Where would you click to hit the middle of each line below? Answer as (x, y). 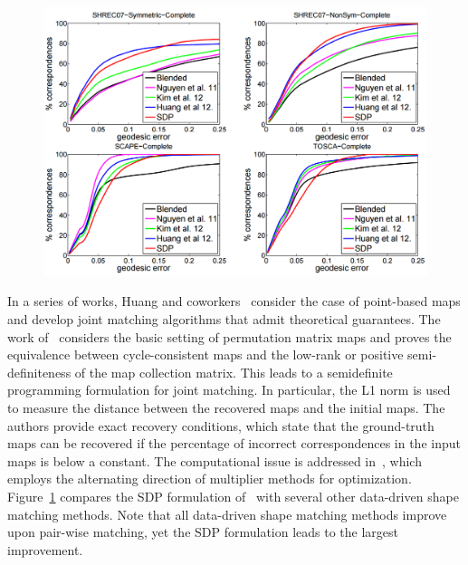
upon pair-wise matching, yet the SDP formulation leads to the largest (203, 532)
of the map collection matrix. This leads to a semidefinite (234, 372)
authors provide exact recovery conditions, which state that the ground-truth (221, 425)
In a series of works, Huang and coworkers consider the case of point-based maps (234, 301)
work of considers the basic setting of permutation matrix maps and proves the (229, 336)
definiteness (39, 372)
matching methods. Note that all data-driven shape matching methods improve (227, 514)
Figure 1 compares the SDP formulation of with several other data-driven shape (233, 496)
